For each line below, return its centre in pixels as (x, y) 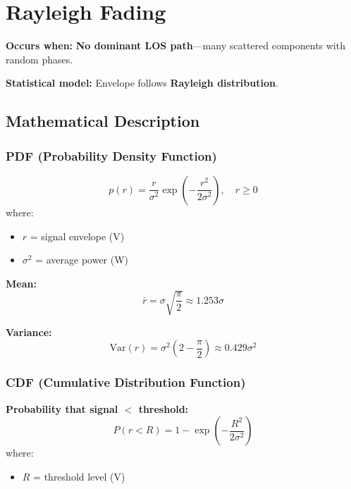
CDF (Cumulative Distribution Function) (126, 382)
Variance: (29, 332)
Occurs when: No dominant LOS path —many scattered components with (175, 45)
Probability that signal (62, 408)
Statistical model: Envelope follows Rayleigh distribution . (142, 83)
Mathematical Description (103, 121)
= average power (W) (82, 260)
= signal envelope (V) (77, 236)
